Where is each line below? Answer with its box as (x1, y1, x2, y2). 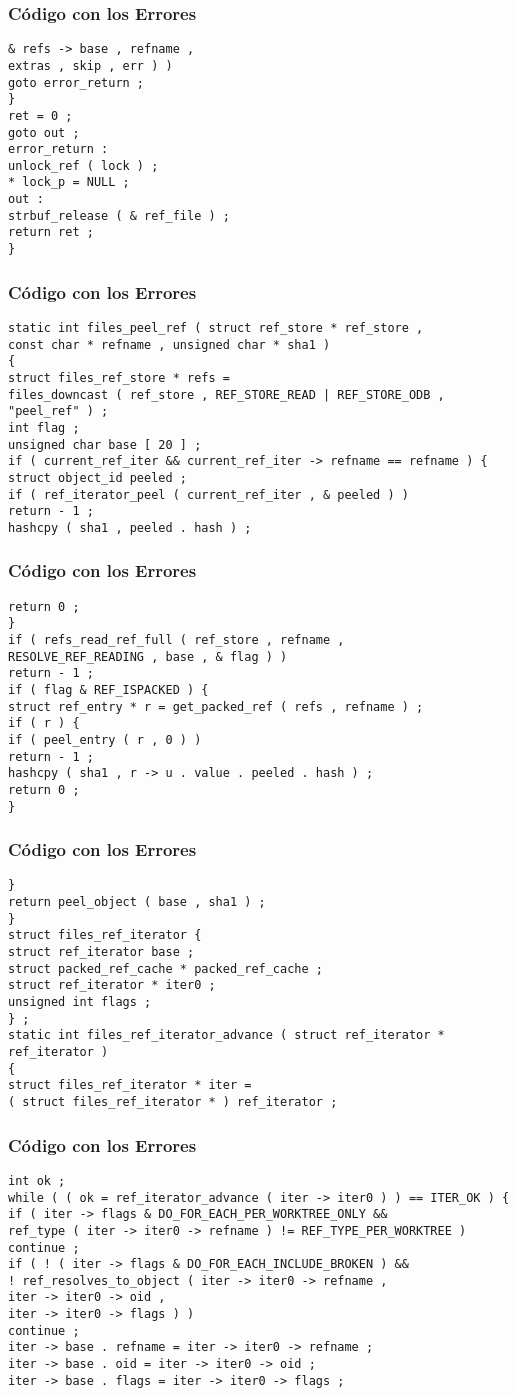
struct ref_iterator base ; (8, 945, 195, 960)
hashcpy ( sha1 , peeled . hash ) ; (8, 520, 252, 535)
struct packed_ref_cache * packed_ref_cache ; (8, 961, 323, 976)
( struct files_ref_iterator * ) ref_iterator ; (8, 1095, 338, 1109)
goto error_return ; (8, 75, 145, 90)
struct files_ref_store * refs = (8, 370, 230, 385)
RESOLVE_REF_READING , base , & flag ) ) (8, 649, 288, 664)
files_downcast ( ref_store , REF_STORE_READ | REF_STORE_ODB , (8, 387, 445, 402)
